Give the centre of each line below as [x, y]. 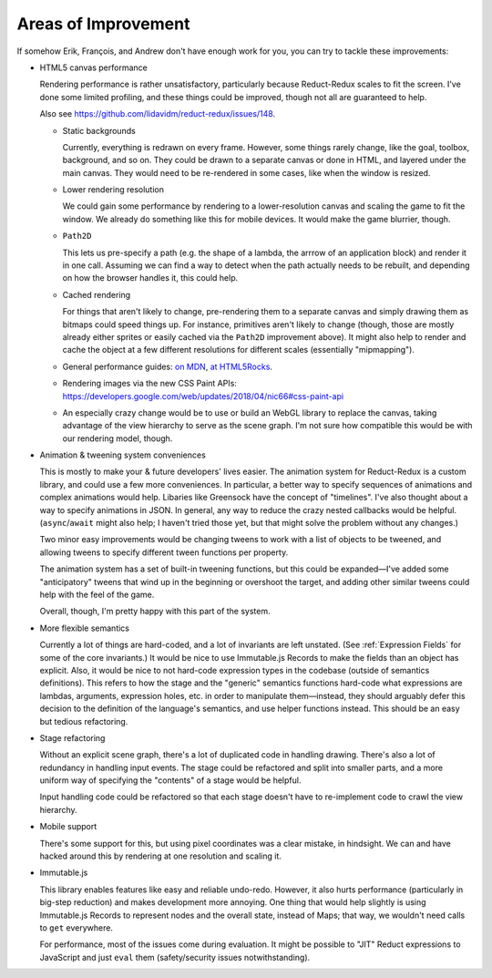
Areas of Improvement [103, 24]
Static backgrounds [99, 130]
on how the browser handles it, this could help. [150, 278]
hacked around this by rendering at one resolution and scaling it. [160, 856]
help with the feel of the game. [97, 594]
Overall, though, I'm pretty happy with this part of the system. [155, 612]
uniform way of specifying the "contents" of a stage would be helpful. [170, 780]
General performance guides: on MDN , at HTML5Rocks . [168, 366]
